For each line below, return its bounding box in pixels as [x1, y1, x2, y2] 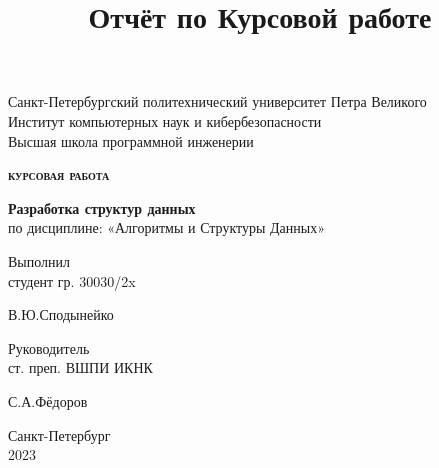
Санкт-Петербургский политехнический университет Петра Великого [8, 91, 427, 112]
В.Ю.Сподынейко [8, 304, 114, 325]
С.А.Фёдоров [8, 390, 88, 411]
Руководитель [8, 337, 90, 358]
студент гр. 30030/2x [8, 270, 136, 291]
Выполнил [8, 250, 71, 271]
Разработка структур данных [8, 197, 196, 218]
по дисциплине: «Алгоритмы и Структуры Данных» [8, 217, 325, 238]
